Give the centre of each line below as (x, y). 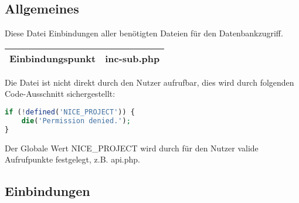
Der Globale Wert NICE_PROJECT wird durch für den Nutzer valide (132, 148)
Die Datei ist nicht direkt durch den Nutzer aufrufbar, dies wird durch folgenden (149, 82)
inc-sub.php (132, 58)
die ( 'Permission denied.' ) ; (76, 121)
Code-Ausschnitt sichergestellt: (60, 94)
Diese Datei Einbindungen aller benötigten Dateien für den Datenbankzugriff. (144, 33)
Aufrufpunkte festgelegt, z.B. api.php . (72, 159)
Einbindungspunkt (53, 58)
